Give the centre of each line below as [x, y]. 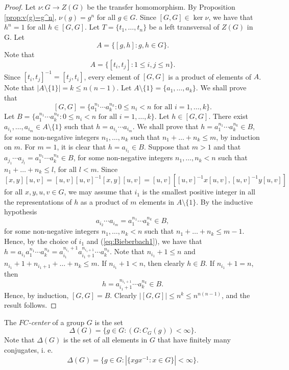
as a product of [104, 201]
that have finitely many [194, 340]
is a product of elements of [210, 76]
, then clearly [164, 263]
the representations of [38, 201]
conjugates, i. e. [29, 350]
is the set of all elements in [105, 340]
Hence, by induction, [37, 295]
